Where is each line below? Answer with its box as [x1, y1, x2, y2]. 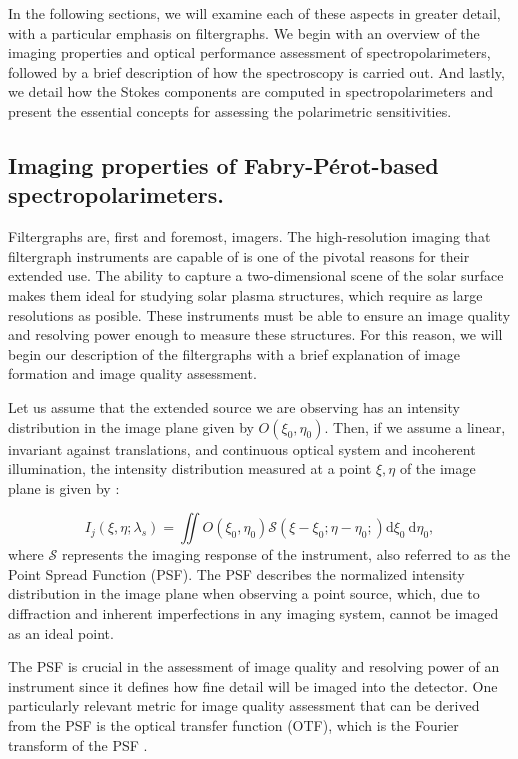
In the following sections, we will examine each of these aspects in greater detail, [8, 3, 501, 23]
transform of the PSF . [8, 734, 148, 755]
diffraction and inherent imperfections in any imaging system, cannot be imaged [8, 603, 499, 624]
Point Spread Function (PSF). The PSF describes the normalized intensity [8, 563, 465, 584]
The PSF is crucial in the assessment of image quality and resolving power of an [8, 656, 500, 677]
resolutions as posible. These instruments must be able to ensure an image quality [8, 304, 511, 325]
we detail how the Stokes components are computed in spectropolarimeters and [8, 81, 493, 102]
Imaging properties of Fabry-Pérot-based [8, 149, 439, 180]
